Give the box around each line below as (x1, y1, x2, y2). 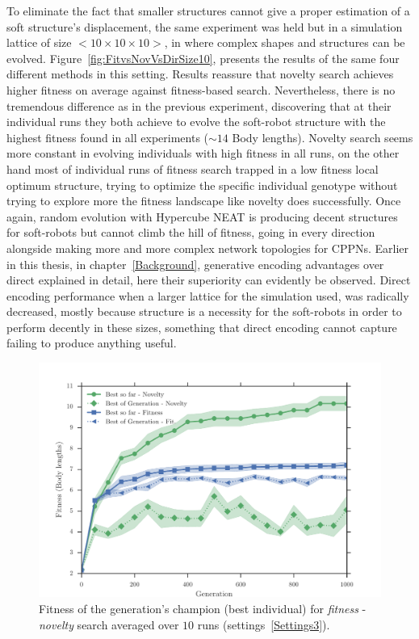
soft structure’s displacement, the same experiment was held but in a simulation (6, 18, 403, 35)
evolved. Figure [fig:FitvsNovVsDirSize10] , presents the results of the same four (6, 49, 400, 66)
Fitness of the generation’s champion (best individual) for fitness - (39, 599, 367, 616)
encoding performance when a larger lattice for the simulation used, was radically (6, 287, 409, 304)
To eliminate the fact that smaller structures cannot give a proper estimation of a (6, 2, 410, 19)
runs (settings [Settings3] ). (197, 616, 330, 633)
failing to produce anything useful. (6, 334, 177, 351)
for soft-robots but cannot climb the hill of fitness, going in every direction (6, 224, 375, 241)
